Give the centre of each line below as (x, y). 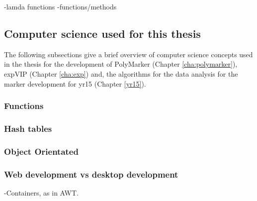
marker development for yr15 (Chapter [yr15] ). (75, 83)
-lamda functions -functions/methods (60, 6)
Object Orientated (41, 151)
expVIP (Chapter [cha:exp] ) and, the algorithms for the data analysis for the (121, 73)
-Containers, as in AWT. (41, 192)
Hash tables (28, 128)
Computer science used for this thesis (102, 33)
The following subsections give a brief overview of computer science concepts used (128, 54)
